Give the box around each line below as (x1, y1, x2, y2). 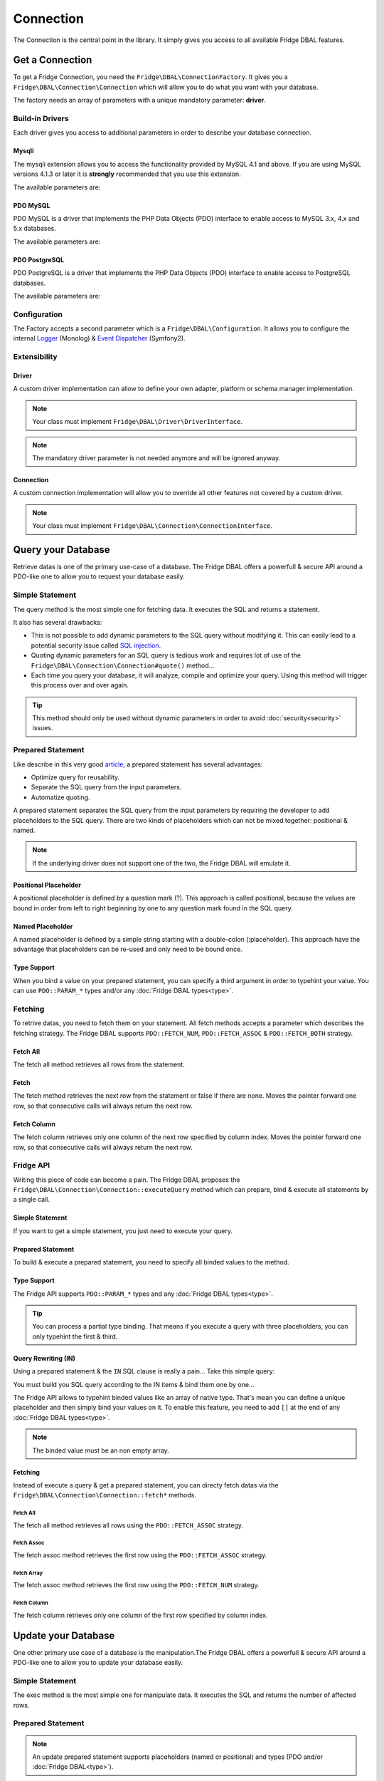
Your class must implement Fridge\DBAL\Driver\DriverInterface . (32, 417, 243, 426)
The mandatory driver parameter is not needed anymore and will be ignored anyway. (32, 453, 281, 462)
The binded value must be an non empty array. (32, 1446, 170, 1455)
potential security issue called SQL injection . (31, 641, 161, 650)
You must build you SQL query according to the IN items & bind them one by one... (13, 1380, 255, 1388)
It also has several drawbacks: (13, 618, 102, 626)
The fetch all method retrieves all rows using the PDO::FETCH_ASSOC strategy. (13, 1521, 244, 1530)
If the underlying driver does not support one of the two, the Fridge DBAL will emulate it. (32, 858, 291, 867)
